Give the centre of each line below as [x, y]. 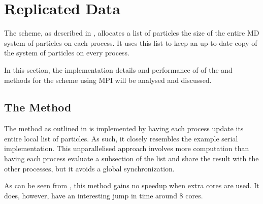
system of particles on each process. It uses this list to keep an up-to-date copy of [131, 42]
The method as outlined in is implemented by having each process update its [124, 128]
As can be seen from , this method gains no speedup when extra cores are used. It [132, 185]
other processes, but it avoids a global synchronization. [89, 168]
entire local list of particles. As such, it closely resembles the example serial [121, 138]
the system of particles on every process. [67, 53]
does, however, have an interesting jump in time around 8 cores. [104, 195]
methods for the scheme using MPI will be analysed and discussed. [108, 80]
